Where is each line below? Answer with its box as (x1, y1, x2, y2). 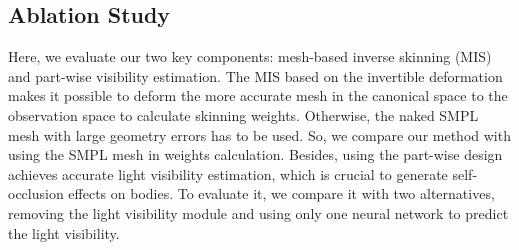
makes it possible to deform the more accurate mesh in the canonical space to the (8, 85, 508, 106)
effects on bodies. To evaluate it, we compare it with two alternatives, (68, 183, 495, 204)
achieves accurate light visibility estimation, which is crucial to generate (8, 163, 448, 184)
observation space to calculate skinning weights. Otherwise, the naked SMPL (8, 104, 479, 125)
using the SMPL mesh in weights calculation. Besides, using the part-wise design (8, 144, 503, 165)
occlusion (8, 183, 64, 204)
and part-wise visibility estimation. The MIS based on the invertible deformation (8, 65, 503, 86)
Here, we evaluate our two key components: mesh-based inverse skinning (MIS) (8, 46, 492, 67)
